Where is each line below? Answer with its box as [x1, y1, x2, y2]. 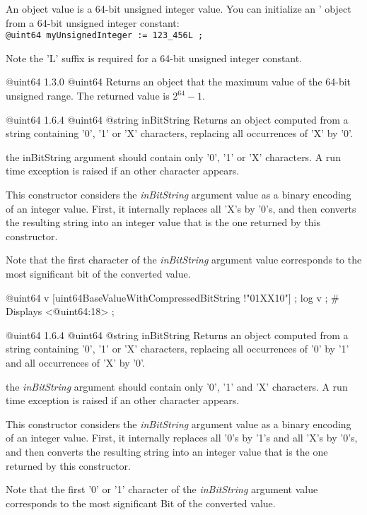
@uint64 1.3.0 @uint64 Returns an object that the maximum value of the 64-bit [6, 74, 351, 89]
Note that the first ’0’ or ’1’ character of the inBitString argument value [6, 482, 318, 497]
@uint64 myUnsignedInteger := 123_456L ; [6, 30, 204, 41]
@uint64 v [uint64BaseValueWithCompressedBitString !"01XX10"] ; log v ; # [6, 290, 339, 304]
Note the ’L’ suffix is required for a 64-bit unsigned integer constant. [6, 50, 303, 65]
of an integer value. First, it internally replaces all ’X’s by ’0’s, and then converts [6, 201, 356, 215]
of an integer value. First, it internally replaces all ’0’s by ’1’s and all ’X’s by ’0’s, [6, 430, 358, 445]
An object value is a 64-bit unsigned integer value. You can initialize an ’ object [6, 1, 351, 16]
